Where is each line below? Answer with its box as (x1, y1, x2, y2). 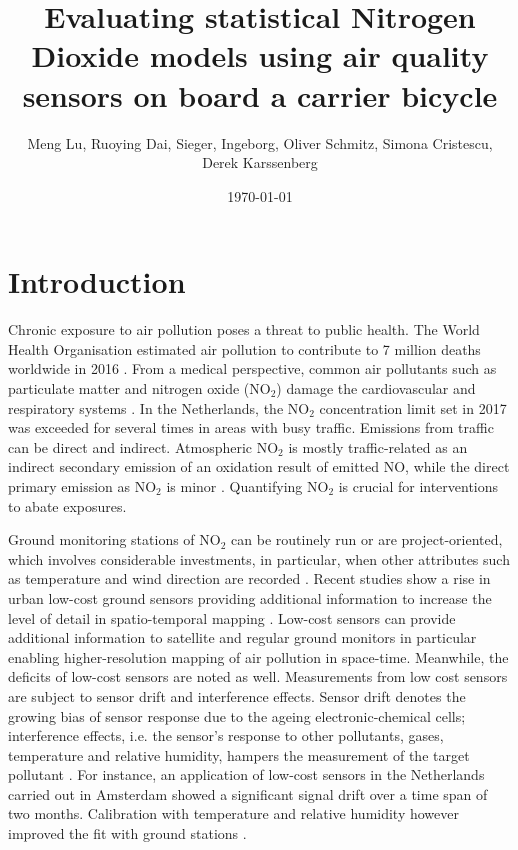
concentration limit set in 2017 (319, 397, 507, 418)
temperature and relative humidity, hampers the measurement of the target (8, 744, 470, 765)
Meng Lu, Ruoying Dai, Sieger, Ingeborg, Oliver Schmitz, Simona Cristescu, (27, 132, 493, 153)
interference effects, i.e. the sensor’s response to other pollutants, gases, (8, 725, 444, 746)
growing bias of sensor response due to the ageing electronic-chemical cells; (8, 705, 466, 726)
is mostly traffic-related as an (288, 436, 468, 457)
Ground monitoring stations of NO (8, 529, 221, 550)
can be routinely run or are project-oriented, (231, 529, 503, 550)
